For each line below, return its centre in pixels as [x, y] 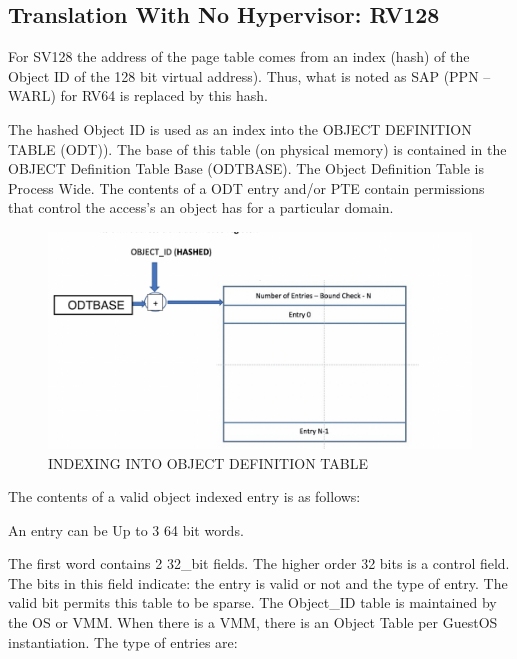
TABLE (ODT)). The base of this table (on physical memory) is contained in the [257, 148]
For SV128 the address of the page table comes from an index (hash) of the [239, 56]
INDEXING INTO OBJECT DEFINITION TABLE [208, 462]
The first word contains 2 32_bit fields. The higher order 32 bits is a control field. [259, 563]
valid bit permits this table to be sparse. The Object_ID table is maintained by [252, 602]
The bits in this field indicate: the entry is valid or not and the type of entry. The [258, 582]
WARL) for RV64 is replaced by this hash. [138, 95]
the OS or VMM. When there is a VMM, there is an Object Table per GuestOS [253, 622]
